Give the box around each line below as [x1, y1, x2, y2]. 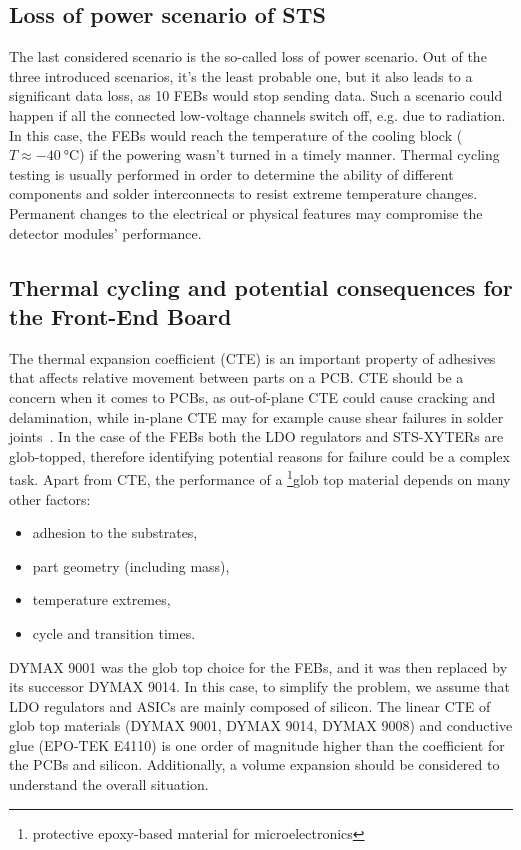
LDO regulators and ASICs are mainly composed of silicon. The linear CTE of [9, 695, 491, 716]
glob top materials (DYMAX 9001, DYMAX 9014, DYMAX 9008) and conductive [9, 715, 513, 736]
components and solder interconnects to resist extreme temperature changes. [9, 183, 478, 204]
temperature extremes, [32, 589, 171, 610]
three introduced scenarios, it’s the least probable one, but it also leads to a [9, 65, 473, 86]
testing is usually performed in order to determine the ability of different [9, 163, 454, 184]
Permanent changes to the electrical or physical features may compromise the [9, 202, 483, 223]
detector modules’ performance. [9, 222, 202, 243]
